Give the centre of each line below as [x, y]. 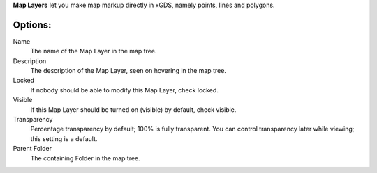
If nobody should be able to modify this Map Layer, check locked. [125, 90]
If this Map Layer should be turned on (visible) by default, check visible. [133, 109]
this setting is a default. [64, 138]
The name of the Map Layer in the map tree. [94, 51]
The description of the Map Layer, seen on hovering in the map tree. [128, 71]
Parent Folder [32, 149]
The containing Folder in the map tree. [86, 158]
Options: [32, 25]
